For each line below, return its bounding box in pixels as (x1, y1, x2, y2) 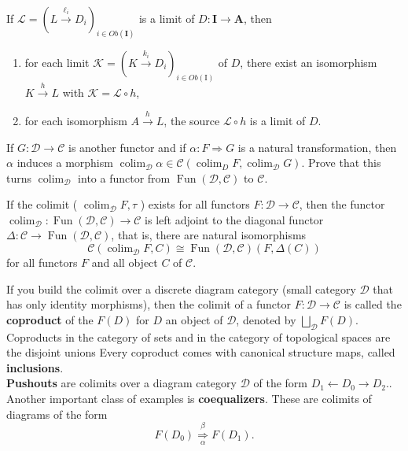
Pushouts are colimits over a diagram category (6, 375, 237, 391)
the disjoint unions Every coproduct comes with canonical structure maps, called (6, 344, 395, 360)
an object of (165, 311, 223, 327)
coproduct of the (6, 311, 94, 327)
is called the (344, 296, 402, 312)
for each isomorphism (24, 112, 127, 128)
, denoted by (236, 311, 296, 327)
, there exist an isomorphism (240, 54, 377, 70)
